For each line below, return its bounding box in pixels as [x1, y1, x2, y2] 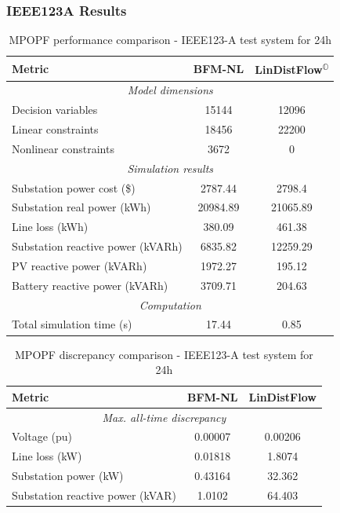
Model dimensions [127, 82, 213, 98]
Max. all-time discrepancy [102, 409, 226, 425]
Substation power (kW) [12, 467, 124, 484]
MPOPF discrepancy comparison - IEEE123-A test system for [15, 346, 313, 362]
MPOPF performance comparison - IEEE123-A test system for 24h [9, 31, 331, 48]
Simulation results [127, 159, 214, 176]
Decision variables [12, 101, 98, 118]
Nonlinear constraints [12, 140, 114, 156]
